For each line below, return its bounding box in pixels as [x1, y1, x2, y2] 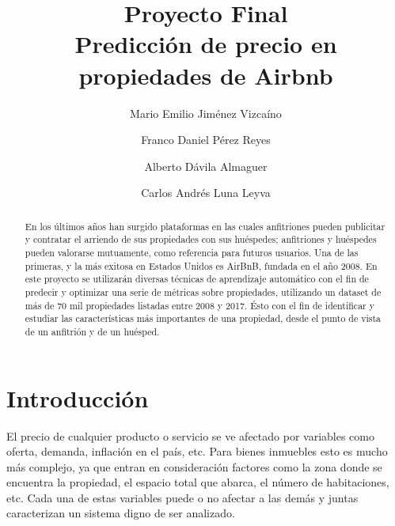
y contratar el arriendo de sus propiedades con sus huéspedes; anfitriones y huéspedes [25, 233, 377, 246]
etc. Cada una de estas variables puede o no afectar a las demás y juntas [6, 489, 359, 505]
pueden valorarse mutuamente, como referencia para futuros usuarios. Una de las [25, 245, 359, 259]
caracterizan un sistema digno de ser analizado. [6, 505, 235, 521]
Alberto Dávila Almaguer [144, 157, 268, 174]
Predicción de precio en [74, 28, 337, 60]
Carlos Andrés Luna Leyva [141, 184, 271, 201]
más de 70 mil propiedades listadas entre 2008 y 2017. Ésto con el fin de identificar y [25, 298, 374, 312]
